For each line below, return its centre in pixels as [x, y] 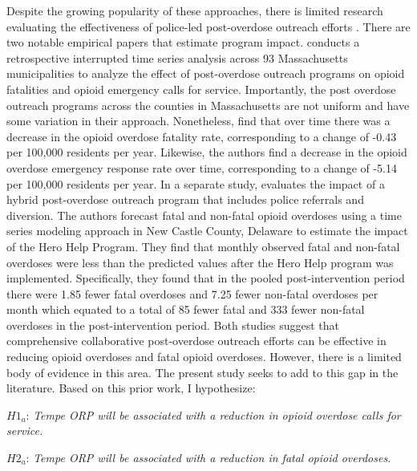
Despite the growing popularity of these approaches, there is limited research [195, 10]
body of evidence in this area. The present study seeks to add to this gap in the [202, 372]
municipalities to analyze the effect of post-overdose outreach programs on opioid [206, 73]
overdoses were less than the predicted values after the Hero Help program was [200, 262]
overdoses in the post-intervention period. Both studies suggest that [173, 325]
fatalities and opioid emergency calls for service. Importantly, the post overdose [201, 89]
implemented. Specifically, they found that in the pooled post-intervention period [206, 278]
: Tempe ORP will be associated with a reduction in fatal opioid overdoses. [208, 458]
